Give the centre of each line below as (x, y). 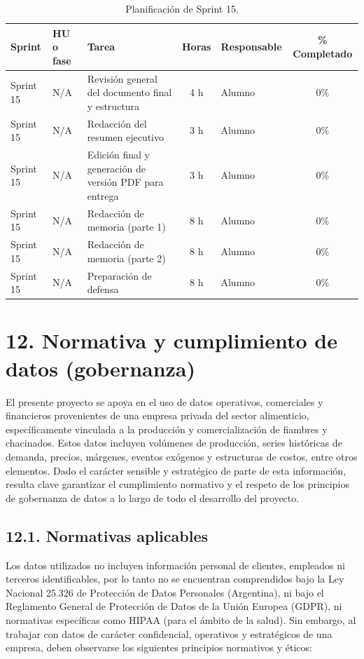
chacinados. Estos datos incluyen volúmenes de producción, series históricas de (174, 443)
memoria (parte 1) (126, 227)
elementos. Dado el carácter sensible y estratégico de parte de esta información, (176, 470)
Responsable (251, 47)
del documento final (129, 92)
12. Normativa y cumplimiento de (171, 340)
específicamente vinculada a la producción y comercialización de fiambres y (167, 429)
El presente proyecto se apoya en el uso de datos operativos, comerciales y (164, 401)
